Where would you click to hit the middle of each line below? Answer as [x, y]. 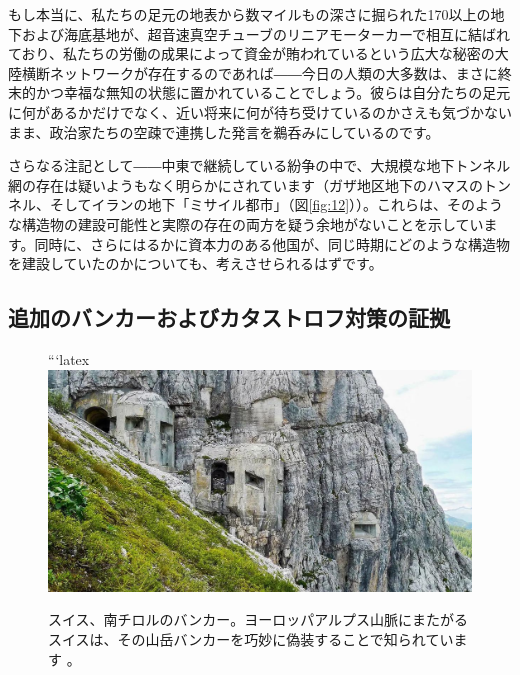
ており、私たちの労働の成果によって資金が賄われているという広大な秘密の [251, 53]
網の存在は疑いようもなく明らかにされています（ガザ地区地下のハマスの [246, 184]
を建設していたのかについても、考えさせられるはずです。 [195, 263]
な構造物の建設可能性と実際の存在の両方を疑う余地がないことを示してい [246, 223]
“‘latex [69, 358]
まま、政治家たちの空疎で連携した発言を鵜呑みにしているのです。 [224, 131]
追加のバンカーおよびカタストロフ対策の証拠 [229, 317]
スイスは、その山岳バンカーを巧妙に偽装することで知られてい [251, 639]
